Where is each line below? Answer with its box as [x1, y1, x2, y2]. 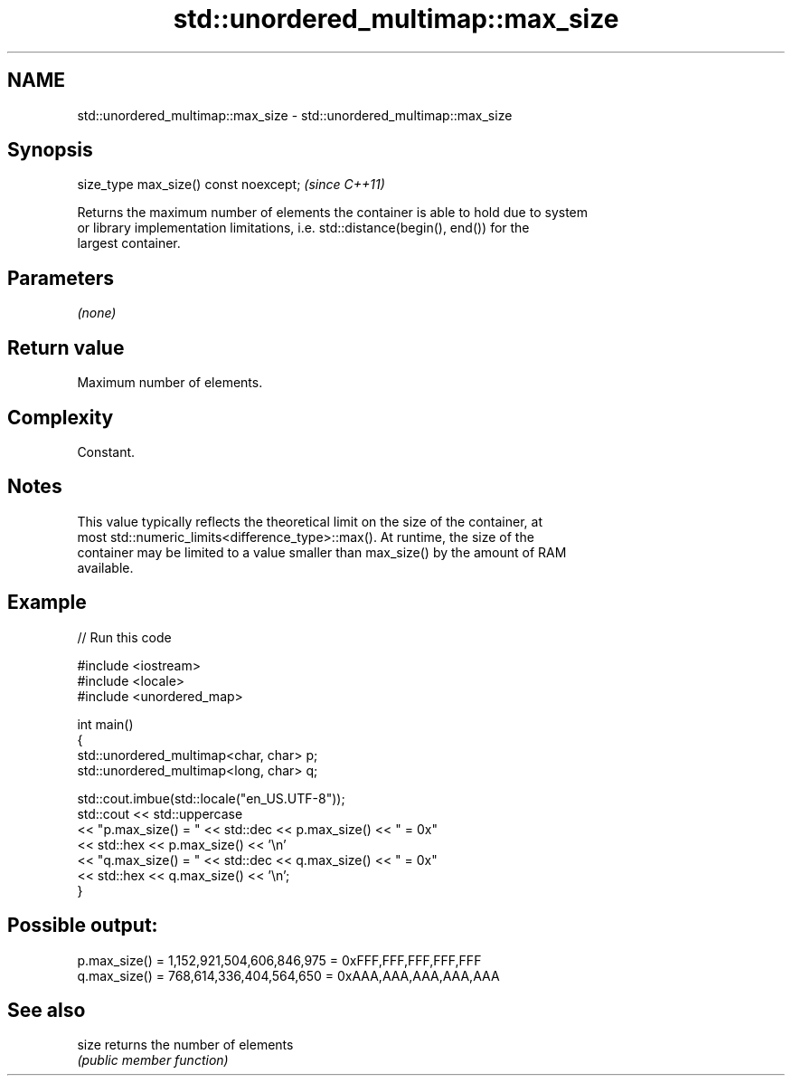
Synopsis [7, 138, 93, 162]
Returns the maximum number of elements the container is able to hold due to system [77, 204, 589, 221]
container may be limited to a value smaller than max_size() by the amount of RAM [77, 544, 567, 560]
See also [7, 998, 86, 1021]
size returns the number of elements [77, 1037, 294, 1053]
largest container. [77, 235, 181, 252]
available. [77, 559, 134, 575]
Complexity [7, 405, 114, 429]
